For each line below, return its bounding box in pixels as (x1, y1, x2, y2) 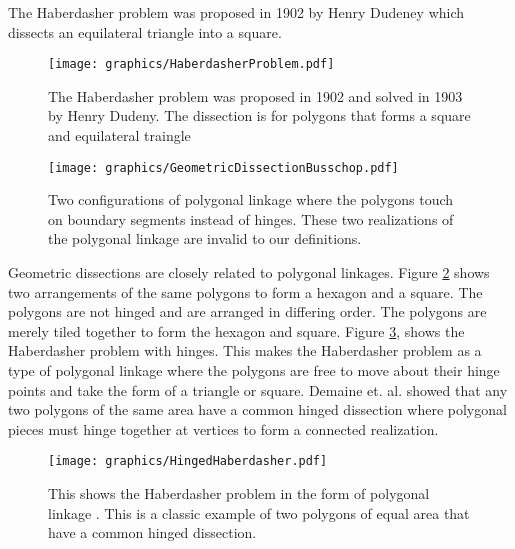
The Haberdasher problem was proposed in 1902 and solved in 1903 (48, 85, 463, 106)
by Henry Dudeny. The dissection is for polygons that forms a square (48, 105, 471, 126)
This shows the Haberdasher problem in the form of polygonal (48, 483, 430, 504)
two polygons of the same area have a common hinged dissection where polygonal (8, 399, 507, 420)
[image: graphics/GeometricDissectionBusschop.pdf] (48, 160, 399, 175)
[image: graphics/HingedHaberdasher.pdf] (48, 454, 328, 469)
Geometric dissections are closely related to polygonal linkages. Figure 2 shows (8, 262, 490, 283)
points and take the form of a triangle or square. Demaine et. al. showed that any (8, 379, 508, 400)
